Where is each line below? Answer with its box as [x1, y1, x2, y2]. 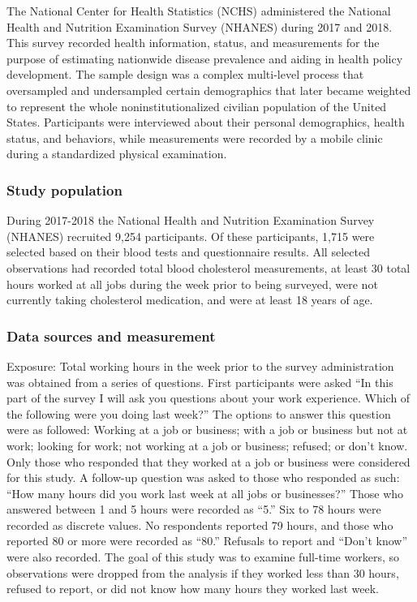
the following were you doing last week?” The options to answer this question [6, 405, 391, 422]
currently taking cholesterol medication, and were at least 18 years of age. [6, 291, 373, 308]
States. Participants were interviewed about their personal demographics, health [6, 114, 405, 131]
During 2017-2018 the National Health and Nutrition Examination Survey [6, 212, 375, 229]
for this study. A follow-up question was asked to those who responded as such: [6, 469, 400, 486]
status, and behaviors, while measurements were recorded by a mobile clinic [6, 129, 383, 146]
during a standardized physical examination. [6, 145, 227, 162]
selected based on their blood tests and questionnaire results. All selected [6, 243, 370, 260]
